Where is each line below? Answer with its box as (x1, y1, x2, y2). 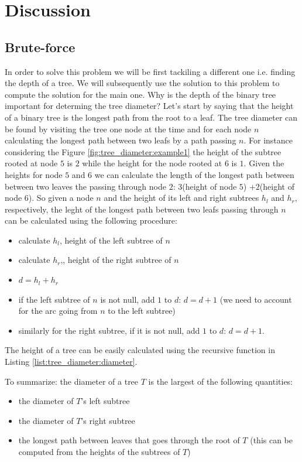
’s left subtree (81, 395, 130, 407)
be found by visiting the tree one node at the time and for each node (5, 122, 252, 135)
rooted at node (5, 157, 58, 169)
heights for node (5, 168, 63, 180)
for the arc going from (18, 304, 98, 317)
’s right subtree (81, 414, 135, 426)
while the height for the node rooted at (82, 157, 222, 169)
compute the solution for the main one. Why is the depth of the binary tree (5, 88, 276, 100)
